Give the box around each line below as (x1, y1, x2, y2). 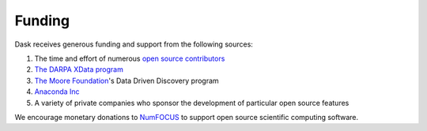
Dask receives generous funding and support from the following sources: (14, 39, 253, 49)
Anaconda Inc (34, 87, 80, 96)
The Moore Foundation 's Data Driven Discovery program (34, 76, 219, 85)
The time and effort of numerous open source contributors (34, 54, 225, 63)
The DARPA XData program (34, 65, 124, 74)
